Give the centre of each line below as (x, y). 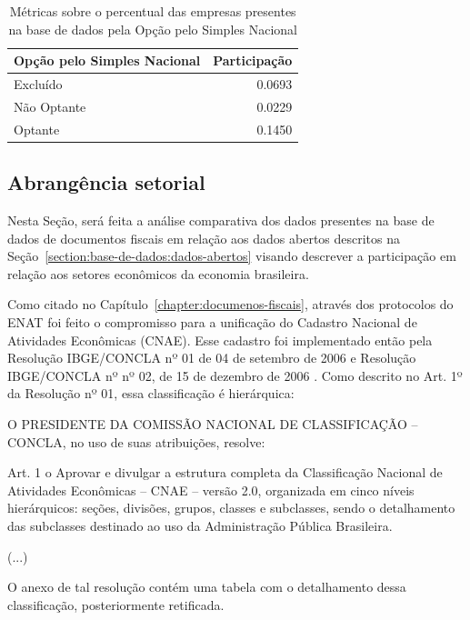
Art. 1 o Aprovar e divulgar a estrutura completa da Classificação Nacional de (225, 472)
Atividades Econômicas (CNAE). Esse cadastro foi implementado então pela (220, 340)
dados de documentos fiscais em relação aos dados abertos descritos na (204, 238)
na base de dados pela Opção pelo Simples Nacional (153, 29)
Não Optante (50, 106)
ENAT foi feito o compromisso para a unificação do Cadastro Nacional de (212, 321)
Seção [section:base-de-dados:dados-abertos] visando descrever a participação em (232, 256)
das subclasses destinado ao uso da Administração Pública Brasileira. (200, 525)
